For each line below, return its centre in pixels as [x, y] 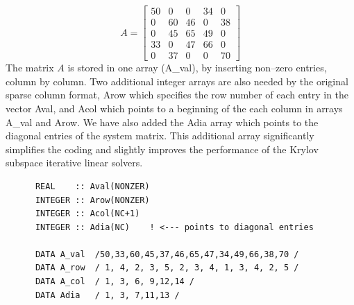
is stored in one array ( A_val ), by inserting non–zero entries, [197, 68]
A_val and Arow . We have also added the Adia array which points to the [162, 122]
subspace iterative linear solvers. [74, 163]
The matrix [30, 68]
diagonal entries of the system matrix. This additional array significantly [160, 136]
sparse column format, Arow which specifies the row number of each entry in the [177, 95]
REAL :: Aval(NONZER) [92, 186]
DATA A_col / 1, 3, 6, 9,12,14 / [115, 282]
